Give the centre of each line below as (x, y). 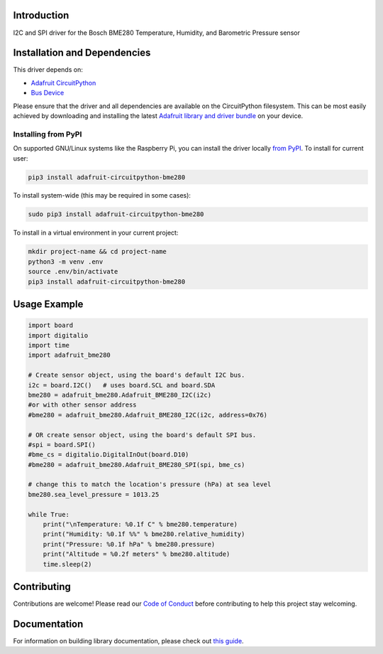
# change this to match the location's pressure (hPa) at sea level (150, 484)
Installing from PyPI (48, 134)
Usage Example (48, 305)
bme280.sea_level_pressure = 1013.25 (94, 494)
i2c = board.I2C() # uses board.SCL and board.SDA (122, 385)
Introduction (41, 15)
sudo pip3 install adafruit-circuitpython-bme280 (116, 214)
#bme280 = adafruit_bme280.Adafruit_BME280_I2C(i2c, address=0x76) (148, 415)
